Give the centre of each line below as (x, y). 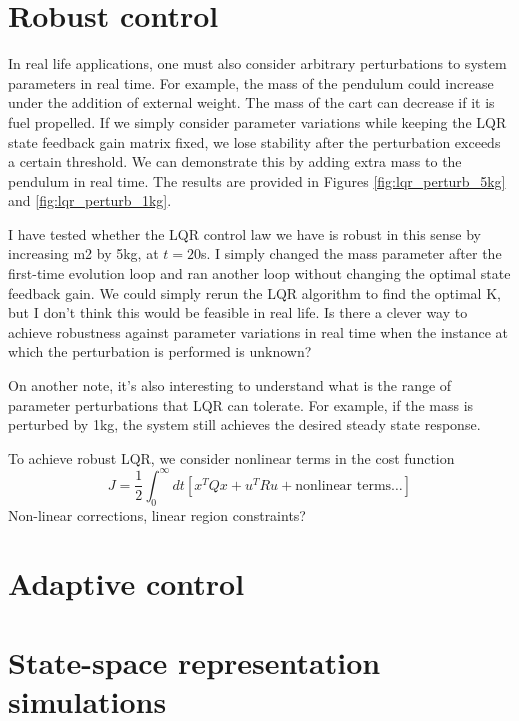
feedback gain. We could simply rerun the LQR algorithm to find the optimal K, (254, 292)
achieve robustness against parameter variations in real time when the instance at (258, 331)
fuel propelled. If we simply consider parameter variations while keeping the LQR (257, 121)
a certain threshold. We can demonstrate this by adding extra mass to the (235, 161)
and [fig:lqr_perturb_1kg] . (90, 200)
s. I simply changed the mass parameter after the (351, 253)
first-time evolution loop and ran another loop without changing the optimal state (259, 273)
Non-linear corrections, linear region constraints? (157, 514)
